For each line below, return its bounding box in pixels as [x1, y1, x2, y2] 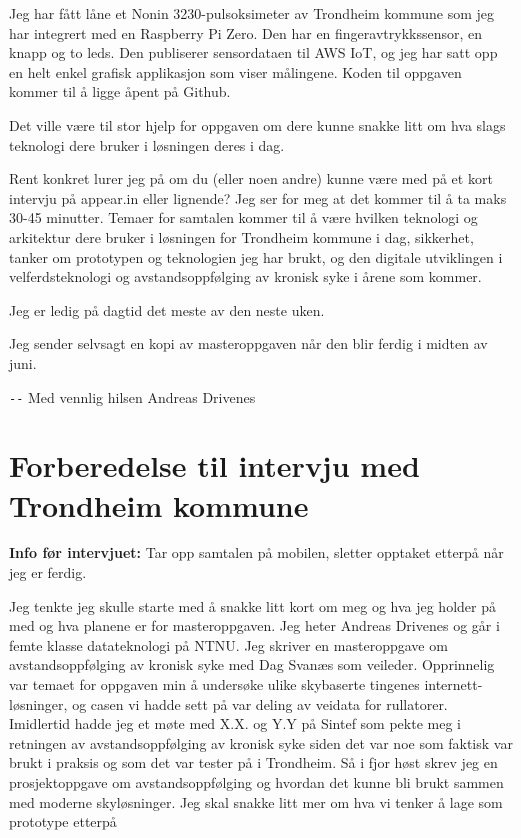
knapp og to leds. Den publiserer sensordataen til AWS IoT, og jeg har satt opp [9, 42, 498, 63]
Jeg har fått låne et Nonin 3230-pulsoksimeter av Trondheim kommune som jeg [9, 3, 495, 23]
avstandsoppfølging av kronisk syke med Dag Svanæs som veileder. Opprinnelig [9, 654, 495, 675]
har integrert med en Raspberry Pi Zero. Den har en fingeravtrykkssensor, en [9, 22, 483, 43]
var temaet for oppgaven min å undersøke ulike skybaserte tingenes [9, 674, 420, 695]
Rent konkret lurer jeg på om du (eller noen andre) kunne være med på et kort [9, 168, 493, 189]
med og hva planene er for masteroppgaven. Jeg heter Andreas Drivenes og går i [9, 615, 500, 636]
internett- [424, 674, 483, 695]
